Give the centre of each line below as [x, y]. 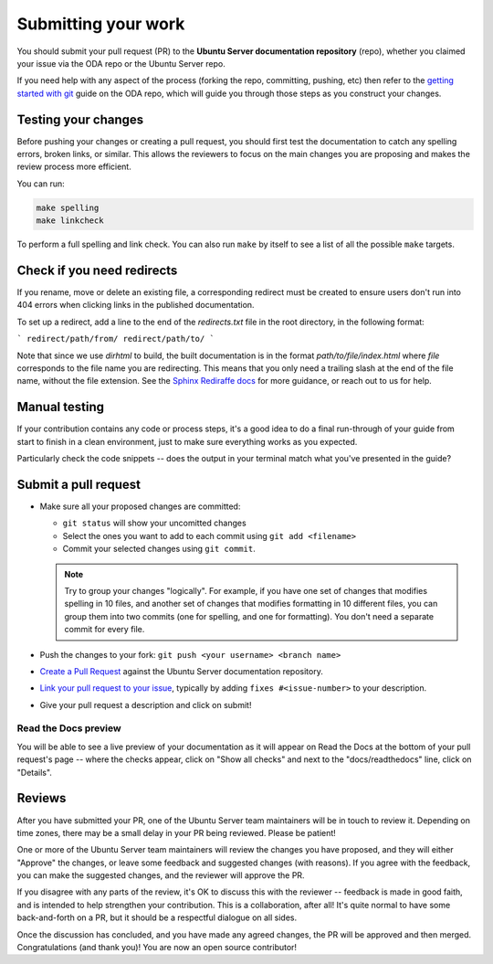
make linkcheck [70, 221]
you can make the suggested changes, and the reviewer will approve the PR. [161, 875]
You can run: [41, 184]
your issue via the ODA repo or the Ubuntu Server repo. [121, 63]
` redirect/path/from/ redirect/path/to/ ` [115, 339]
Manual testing [61, 407]
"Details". [34, 772]
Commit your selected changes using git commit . [159, 549]
